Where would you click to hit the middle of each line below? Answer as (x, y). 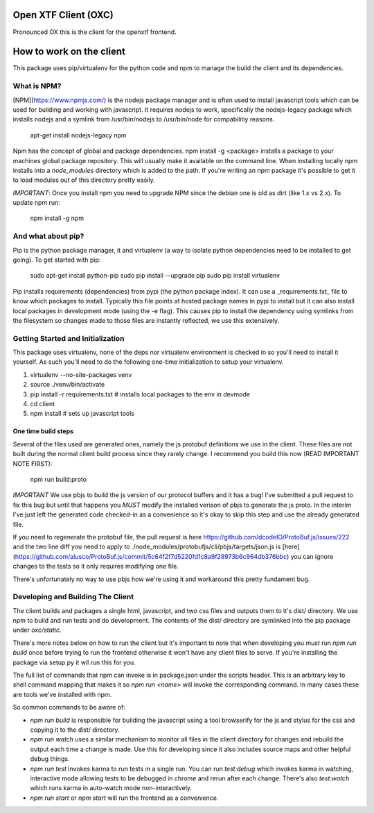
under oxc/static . (37, 630)
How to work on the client (69, 52)
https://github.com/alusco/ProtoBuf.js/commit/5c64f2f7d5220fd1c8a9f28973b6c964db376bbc (151, 556)
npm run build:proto (58, 479)
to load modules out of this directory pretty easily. (84, 180)
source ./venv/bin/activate (68, 385)
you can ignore (312, 556)
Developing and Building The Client (73, 597)
